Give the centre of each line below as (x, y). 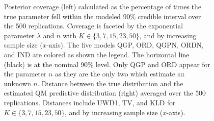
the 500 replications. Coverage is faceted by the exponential (94, 26)
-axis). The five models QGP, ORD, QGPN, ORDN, (125, 45)
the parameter (25, 74)
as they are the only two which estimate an (120, 74)
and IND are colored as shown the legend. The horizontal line (97, 54)
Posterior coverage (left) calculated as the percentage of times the (103, 6)
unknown (18, 83)
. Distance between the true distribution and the (110, 83)
